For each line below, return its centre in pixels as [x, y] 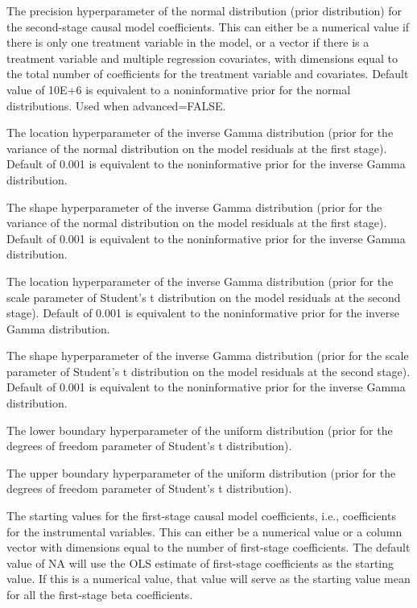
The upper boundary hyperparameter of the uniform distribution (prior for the [201, 472]
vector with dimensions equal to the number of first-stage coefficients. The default [208, 547]
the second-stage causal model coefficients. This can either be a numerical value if [208, 26]
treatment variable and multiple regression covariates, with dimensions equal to [202, 58]
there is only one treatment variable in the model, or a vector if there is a [188, 42]
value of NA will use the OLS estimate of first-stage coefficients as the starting [200, 563]
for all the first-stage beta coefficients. [100, 594]
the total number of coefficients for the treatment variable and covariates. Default [208, 74]
